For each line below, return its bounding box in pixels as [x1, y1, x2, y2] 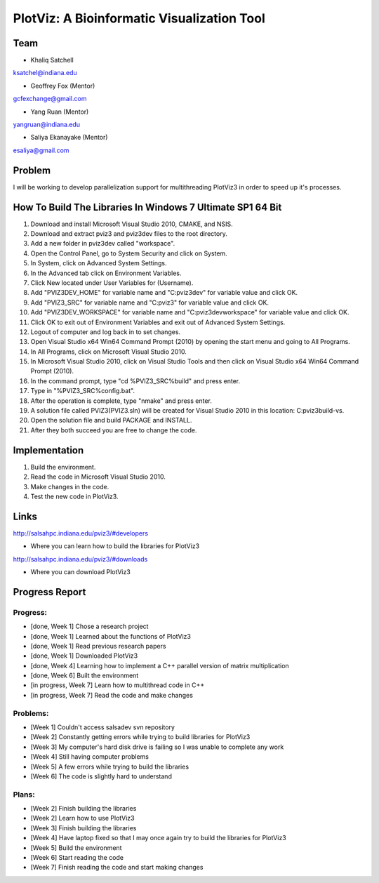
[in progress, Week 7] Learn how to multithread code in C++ [30, 681, 205, 689]
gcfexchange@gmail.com [13, 95, 87, 103]
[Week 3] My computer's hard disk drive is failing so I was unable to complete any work [30, 743, 284, 751]
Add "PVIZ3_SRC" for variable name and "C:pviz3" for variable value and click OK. [30, 298, 270, 307]
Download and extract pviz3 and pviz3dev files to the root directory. [30, 230, 227, 238]
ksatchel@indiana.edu [13, 69, 77, 77]
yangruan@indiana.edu [13, 120, 81, 129]
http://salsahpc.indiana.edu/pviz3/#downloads [13, 555, 148, 563]
